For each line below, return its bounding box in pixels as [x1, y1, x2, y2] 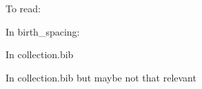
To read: [6, 1, 41, 15]
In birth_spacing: [6, 24, 80, 38]
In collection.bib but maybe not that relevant [6, 70, 196, 84]
